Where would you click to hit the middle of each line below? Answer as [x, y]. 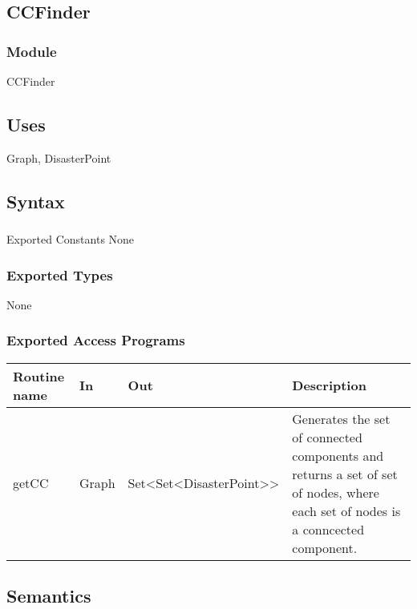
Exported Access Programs [96, 340]
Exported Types [60, 274]
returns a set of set [345, 474]
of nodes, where [336, 492]
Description [329, 385]
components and [338, 455]
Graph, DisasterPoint [59, 157]
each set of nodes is [346, 510]
